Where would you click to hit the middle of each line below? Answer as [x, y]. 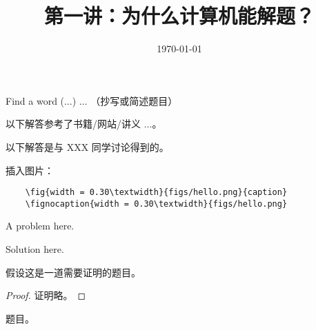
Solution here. [35, 249]
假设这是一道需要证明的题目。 [73, 272]
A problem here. [40, 226]
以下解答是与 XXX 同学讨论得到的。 [87, 146]
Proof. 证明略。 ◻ [46, 295]
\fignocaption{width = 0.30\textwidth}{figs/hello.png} [156, 204]
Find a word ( [35, 100]
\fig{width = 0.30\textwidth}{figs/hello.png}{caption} [156, 193]
